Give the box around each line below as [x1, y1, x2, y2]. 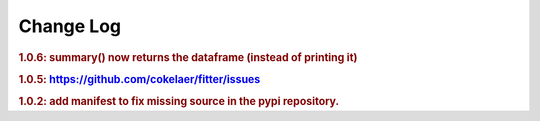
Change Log [18, 15, 122, 37]
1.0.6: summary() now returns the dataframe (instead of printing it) [18, 50, 358, 64]
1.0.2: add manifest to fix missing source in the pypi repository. [18, 95, 340, 109]
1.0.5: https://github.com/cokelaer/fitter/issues [18, 72, 261, 86]
